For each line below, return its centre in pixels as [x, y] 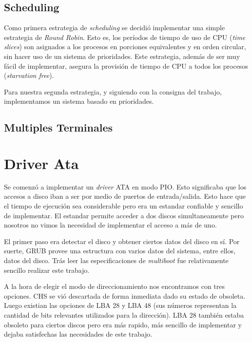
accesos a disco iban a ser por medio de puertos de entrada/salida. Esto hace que [125, 196]
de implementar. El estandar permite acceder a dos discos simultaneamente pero [124, 215]
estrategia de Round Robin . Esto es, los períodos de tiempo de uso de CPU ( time [125, 37]
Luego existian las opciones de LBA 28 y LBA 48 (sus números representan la [120, 305]
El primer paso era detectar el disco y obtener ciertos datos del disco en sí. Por [122, 241]
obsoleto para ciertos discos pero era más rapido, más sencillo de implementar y [123, 324]
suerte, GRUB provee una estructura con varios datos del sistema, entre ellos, [120, 251]
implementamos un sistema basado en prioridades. [79, 101]
